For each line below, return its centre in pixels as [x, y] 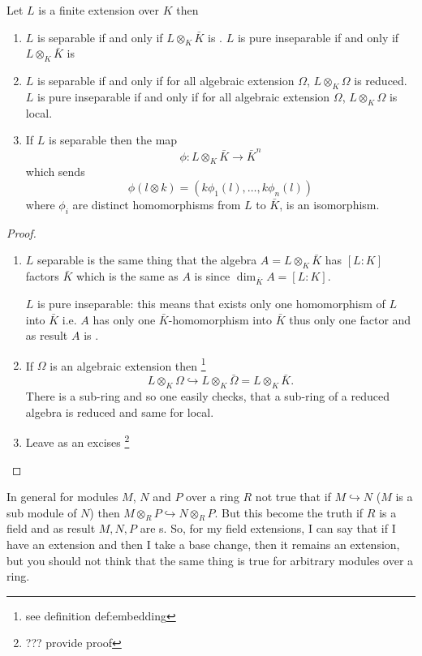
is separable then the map [113, 140]
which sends [55, 172]
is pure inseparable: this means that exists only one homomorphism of [211, 304]
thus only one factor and [350, 319]
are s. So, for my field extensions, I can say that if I [268, 528]
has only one [124, 319]
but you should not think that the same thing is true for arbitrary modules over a [210, 560]
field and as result [51, 528]
